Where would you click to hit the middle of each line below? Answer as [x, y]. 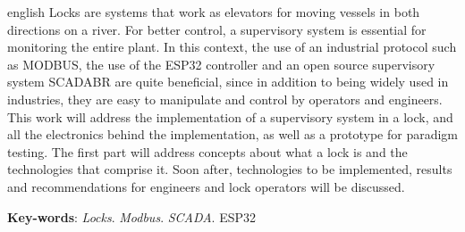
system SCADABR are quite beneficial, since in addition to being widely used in [228, 82]
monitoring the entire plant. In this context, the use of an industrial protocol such [232, 47]
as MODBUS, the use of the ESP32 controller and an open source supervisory [221, 64]
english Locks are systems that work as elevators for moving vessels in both [214, 12]
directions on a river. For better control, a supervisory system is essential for [217, 29]
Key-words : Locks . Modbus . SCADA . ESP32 [131, 216]
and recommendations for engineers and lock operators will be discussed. [206, 186]
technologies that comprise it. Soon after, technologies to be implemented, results [230, 169]
